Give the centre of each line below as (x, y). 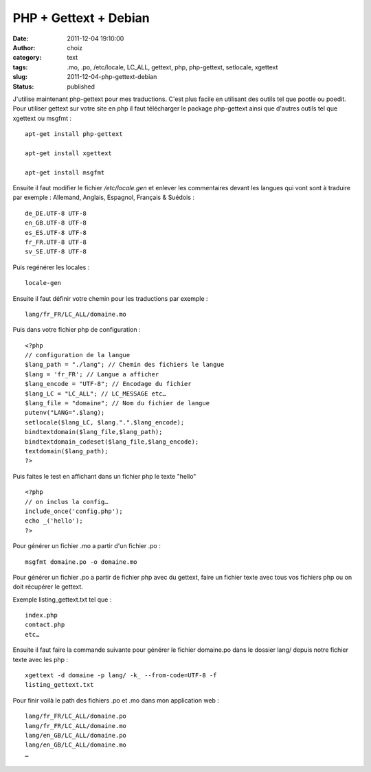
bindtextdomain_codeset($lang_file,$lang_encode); (112, 442)
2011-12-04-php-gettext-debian (112, 77)
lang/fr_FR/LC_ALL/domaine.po (76, 716)
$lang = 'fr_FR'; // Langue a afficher (92, 374)
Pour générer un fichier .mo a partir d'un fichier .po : (87, 546)
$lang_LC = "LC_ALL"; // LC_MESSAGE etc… (95, 394)
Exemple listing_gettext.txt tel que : (62, 599)
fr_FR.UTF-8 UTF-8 (56, 242)
